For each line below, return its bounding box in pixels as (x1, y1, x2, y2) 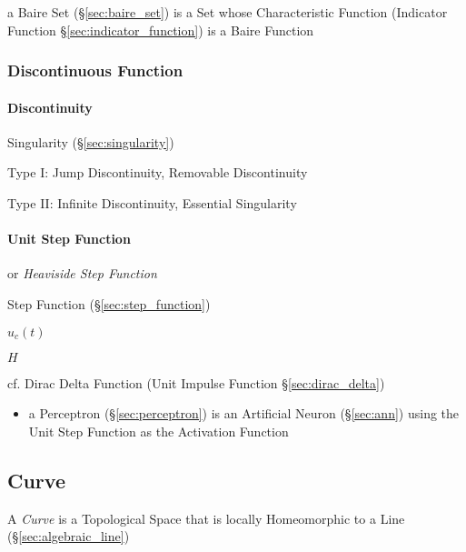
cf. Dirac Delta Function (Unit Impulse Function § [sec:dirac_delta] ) (7, 373, 385, 392)
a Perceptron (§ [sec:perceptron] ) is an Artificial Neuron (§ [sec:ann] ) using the (28, 404, 460, 423)
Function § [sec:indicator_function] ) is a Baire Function (7, 20, 314, 39)
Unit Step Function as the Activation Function (28, 421, 289, 440)
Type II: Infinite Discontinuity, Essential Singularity (7, 194, 297, 213)
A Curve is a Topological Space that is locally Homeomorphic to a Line (7, 508, 405, 527)
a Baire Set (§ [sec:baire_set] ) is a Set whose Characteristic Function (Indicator (7, 3, 448, 21)
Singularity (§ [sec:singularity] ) (7, 132, 174, 151)
